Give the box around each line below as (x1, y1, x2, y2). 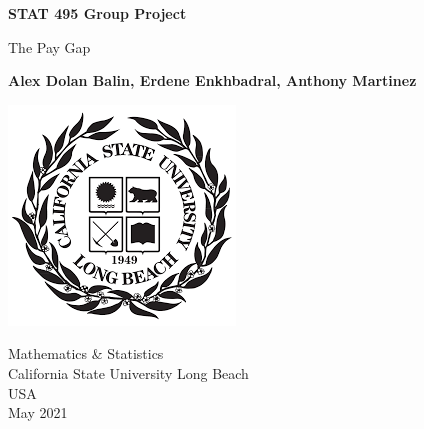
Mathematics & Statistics (8, 343, 164, 364)
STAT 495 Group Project (8, 3, 187, 23)
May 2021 (8, 402, 68, 423)
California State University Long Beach (8, 362, 249, 383)
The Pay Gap (8, 36, 91, 57)
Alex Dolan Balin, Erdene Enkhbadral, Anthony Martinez (8, 70, 417, 91)
